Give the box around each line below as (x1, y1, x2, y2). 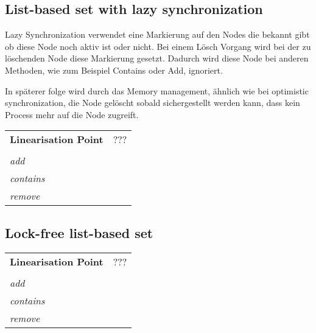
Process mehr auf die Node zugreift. (5, 108, 139, 121)
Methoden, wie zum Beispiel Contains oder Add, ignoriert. (5, 63, 223, 76)
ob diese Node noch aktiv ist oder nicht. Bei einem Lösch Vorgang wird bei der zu (5, 40, 311, 52)
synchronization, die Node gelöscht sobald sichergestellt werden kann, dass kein (5, 96, 300, 109)
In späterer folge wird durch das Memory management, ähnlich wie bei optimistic (5, 84, 309, 97)
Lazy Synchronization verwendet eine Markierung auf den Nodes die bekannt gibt (5, 28, 310, 41)
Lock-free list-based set (5, 223, 153, 242)
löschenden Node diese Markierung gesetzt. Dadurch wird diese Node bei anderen (5, 52, 309, 65)
